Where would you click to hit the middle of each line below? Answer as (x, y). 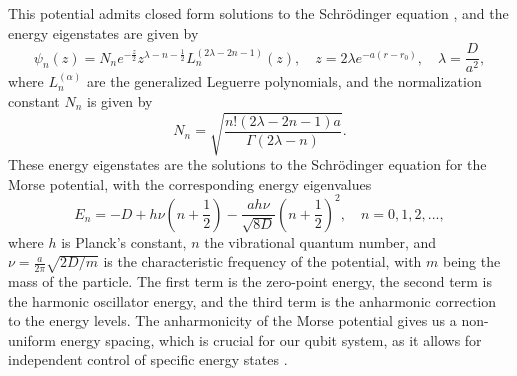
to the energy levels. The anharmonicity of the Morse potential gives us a (232, 320)
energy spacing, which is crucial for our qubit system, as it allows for (271, 339)
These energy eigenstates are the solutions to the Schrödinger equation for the (247, 163)
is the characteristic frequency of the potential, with (262, 261)
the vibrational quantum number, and (320, 241)
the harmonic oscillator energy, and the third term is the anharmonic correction (252, 300)
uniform (32, 339)
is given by (120, 100)
